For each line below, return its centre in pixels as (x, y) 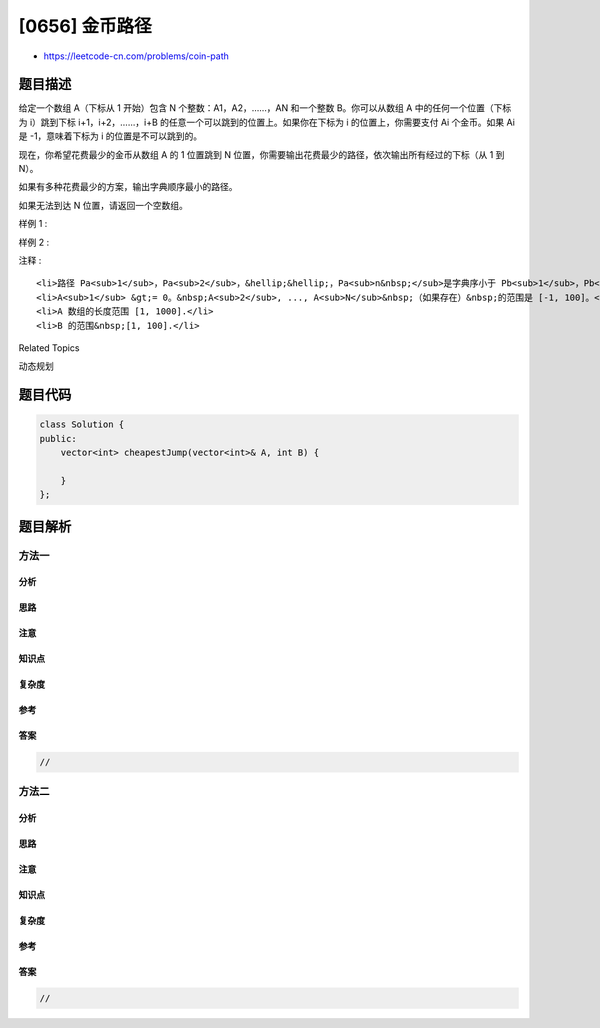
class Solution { (82, 424)
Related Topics (49, 347)
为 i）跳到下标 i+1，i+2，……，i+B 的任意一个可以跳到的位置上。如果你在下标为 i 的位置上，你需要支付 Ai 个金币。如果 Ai (266, 122)
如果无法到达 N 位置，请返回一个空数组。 (103, 205)
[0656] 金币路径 (85, 26)
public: (58, 438)
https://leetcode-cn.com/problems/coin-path (136, 56)
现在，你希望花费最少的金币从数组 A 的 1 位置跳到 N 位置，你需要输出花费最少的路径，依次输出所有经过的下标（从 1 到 (261, 154)
